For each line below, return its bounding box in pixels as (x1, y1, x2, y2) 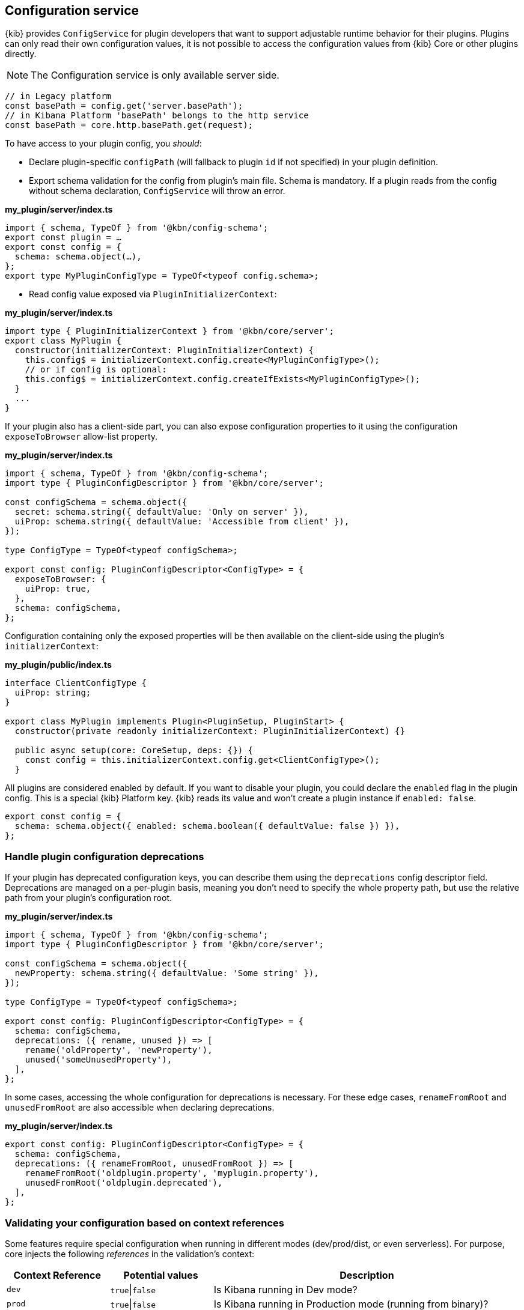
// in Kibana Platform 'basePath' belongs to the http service (5, 111, 309, 121)
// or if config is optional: (25, 365, 167, 375)
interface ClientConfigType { (5, 678, 147, 688)
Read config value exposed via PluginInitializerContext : (29, 289, 277, 300)
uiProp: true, (25, 584, 91, 594)
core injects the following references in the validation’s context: (5, 1248, 255, 1259)
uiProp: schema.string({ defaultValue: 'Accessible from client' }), (14, 517, 350, 527)
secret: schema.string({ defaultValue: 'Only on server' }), (14, 507, 309, 517)
